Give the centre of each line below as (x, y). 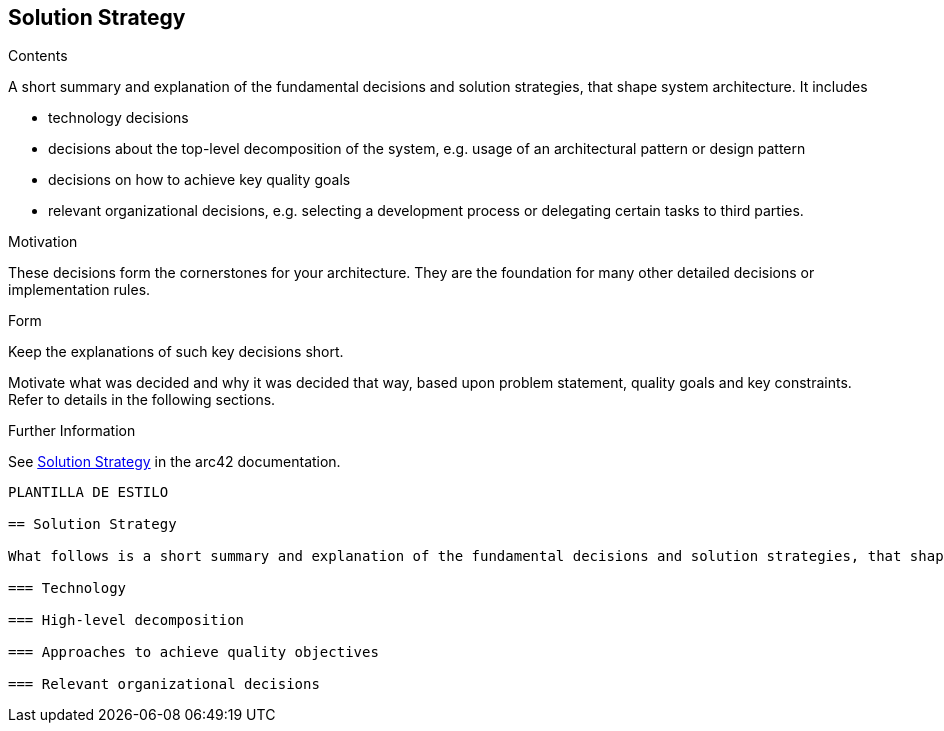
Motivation (43, 242)
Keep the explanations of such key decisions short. (176, 352)
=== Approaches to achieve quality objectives (193, 652)
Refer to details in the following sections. (142, 400)
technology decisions (118, 118)
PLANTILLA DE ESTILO (88, 492)
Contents (38, 56)
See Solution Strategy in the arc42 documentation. (174, 462)
